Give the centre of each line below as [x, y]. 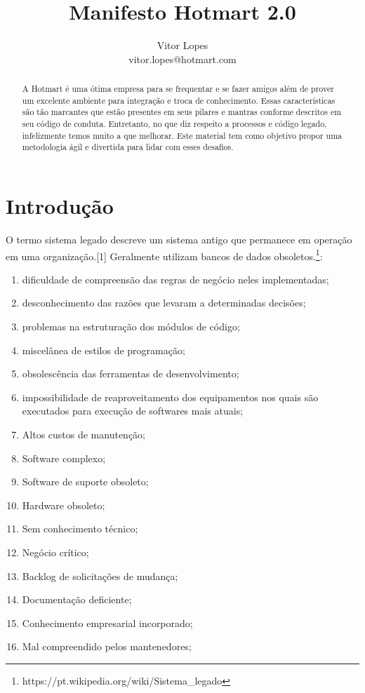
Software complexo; [64, 458]
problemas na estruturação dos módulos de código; [131, 327]
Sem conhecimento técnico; [80, 529]
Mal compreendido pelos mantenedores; [107, 646]
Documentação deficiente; [77, 599]
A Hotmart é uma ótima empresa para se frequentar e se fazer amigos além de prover [178, 89]
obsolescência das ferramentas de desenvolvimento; [131, 374]
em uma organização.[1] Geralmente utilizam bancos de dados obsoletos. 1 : [164, 255]
